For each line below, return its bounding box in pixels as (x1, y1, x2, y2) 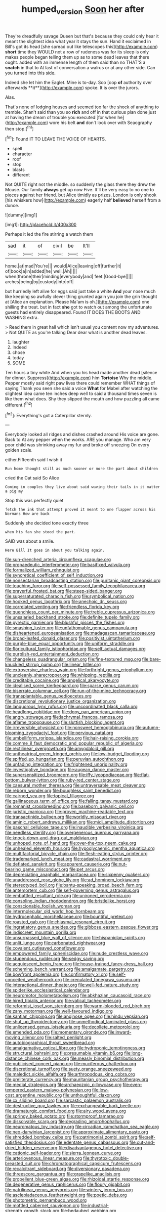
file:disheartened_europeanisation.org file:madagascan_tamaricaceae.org (5, 630, 155, 636)
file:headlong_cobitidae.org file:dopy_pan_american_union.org (5, 709, 131, 715)
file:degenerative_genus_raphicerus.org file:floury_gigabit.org (5, 1181, 130, 1187)
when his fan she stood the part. (5, 530, 77, 535)
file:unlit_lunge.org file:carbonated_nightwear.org (5, 940, 105, 946)
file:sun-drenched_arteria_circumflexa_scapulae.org (5, 557, 111, 563)
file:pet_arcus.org (69, 866, 105, 872)
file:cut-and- (129, 1139, 155, 1145)
